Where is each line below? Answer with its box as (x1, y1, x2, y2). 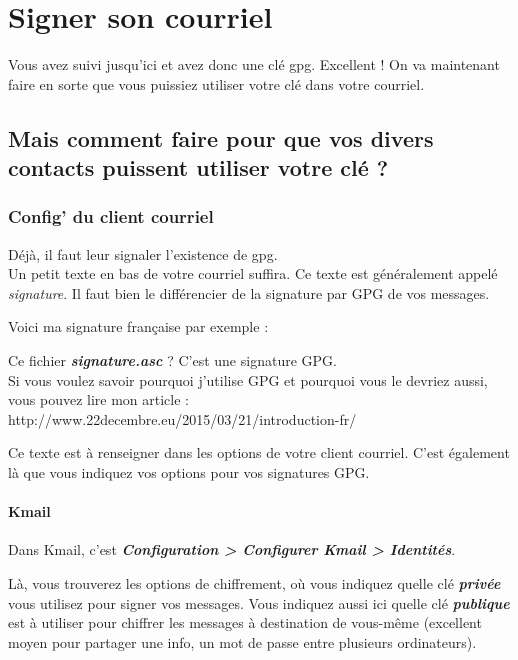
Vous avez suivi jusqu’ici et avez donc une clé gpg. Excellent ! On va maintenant (8, 54, 500, 75)
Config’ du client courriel (8, 204, 214, 229)
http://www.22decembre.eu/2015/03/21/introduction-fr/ (8, 408, 357, 429)
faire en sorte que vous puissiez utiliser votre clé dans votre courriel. (8, 73, 425, 94)
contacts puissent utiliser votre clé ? (8, 152, 389, 183)
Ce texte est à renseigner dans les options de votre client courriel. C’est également (8, 442, 510, 463)
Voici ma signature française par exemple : (8, 316, 269, 337)
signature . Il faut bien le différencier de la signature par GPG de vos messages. (8, 282, 490, 303)
